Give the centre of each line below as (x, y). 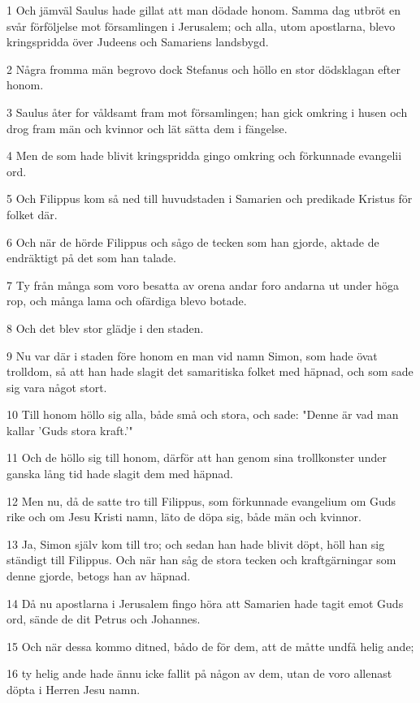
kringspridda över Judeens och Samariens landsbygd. (138, 42)
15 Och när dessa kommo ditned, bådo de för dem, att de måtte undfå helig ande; (210, 646)
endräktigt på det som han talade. (91, 258)
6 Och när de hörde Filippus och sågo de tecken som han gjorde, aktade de (193, 242)
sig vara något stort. (57, 387)
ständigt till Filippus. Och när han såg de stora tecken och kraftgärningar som (201, 560)
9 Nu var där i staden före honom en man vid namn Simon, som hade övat (192, 355)
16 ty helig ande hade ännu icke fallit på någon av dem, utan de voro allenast (199, 673)
